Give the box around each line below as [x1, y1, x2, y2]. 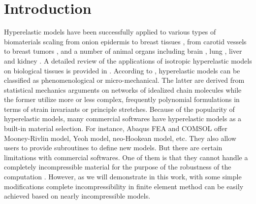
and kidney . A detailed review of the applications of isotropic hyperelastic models [4, 55, 252, 66]
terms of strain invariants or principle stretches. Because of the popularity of [4, 103, 235, 114]
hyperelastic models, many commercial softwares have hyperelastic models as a [4, 113, 242, 124]
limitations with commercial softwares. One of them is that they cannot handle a [4, 152, 248, 162]
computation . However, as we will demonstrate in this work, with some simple [4, 171, 242, 182]
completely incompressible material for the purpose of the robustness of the [4, 162, 231, 172]
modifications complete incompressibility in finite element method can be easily [4, 181, 244, 191]
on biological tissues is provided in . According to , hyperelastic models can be [4, 65, 240, 75]
